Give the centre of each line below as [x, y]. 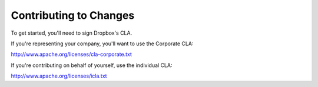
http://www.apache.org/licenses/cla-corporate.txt [72, 54]
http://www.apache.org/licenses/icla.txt [59, 76]
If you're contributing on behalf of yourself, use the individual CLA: [92, 65]
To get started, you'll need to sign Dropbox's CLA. [72, 33]
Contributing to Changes [73, 15]
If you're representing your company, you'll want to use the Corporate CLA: [102, 43]
